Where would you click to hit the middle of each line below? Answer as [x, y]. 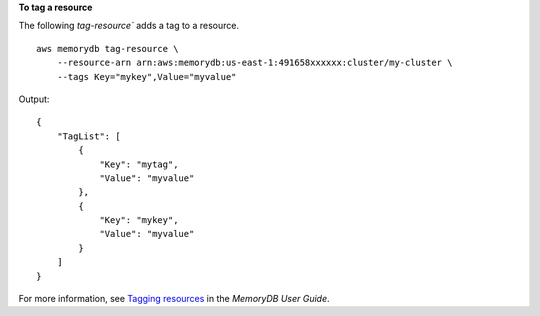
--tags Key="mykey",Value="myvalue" [146, 76]
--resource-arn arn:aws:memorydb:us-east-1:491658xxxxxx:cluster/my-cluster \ [254, 63]
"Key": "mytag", [139, 164]
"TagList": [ [88, 136]
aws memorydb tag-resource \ [107, 48]
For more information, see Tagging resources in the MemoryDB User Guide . [174, 299]
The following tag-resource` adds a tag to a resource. [129, 26]
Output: [34, 99]
